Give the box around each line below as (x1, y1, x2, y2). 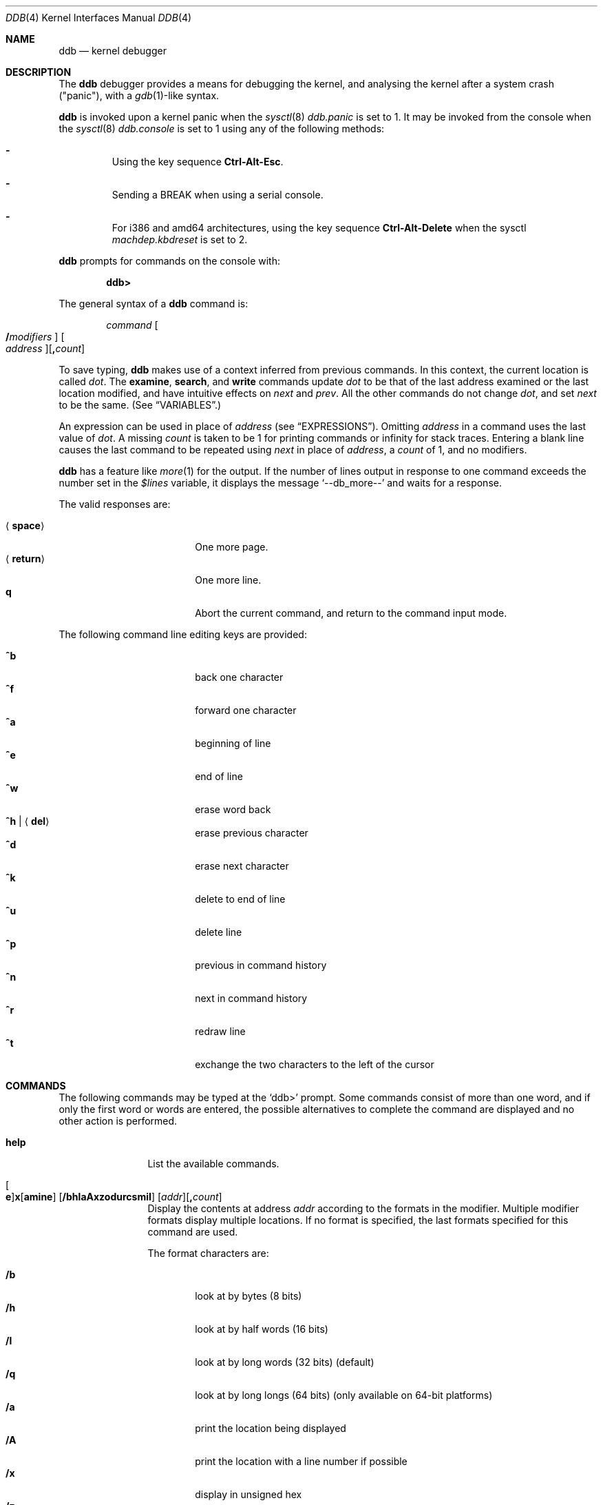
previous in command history (195, 959, 327, 971)
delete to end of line (195, 893, 286, 905)
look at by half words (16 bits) (195, 1323, 328, 1335)
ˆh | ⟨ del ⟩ (6, 815, 50, 827)
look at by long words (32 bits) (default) (195, 1356, 374, 1368)
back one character (195, 671, 284, 683)
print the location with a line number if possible (195, 1455, 408, 1467)
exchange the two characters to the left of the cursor (195, 1058, 434, 1070)
